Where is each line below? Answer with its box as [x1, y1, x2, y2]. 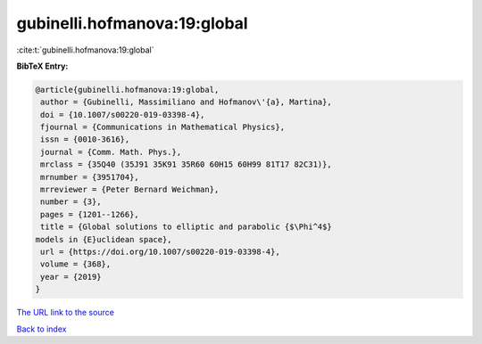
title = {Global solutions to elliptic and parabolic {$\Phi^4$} [40, 222, 332, 232]
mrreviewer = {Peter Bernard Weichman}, [40, 184, 220, 195]
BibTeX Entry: [16, 61, 69, 71]
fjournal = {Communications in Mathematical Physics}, [40, 122, 286, 133]
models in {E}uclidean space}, [35, 234, 173, 244]
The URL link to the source [16, 307, 115, 318]
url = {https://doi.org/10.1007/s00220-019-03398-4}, [40, 247, 280, 257]
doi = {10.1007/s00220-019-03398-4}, [40, 110, 205, 119]
